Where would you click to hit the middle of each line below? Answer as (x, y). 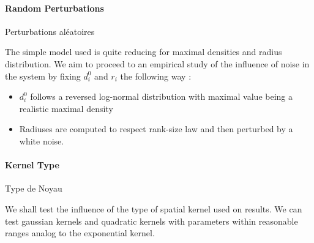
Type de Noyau (34, 188)
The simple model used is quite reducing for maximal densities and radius (144, 52)
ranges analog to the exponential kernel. (80, 233)
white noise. (42, 140)
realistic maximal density (66, 108)
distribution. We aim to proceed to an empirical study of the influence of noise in (157, 63)
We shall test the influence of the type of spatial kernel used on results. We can (154, 208)
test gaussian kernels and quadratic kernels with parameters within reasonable (151, 221)
